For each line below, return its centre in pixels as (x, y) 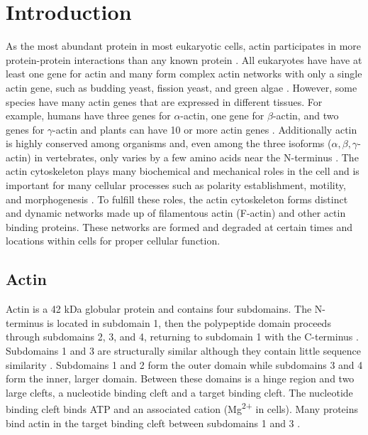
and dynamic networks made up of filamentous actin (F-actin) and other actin (176, 213)
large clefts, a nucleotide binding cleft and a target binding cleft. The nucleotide (179, 392)
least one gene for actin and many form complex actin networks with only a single (184, 74)
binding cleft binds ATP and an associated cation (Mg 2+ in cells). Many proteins (182, 408)
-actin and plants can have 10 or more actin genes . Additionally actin (205, 129)
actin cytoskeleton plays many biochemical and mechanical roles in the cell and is (183, 171)
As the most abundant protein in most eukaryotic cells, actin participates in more (184, 46)
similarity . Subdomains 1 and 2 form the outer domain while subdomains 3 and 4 (184, 364)
